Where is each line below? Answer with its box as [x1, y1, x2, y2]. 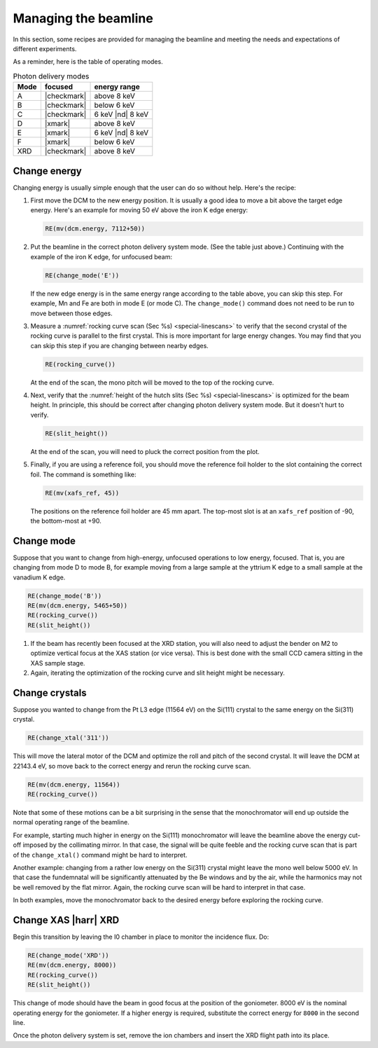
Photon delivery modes [13, 71, 90, 81]
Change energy [13, 165, 82, 177]
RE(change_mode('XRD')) [27, 951, 110, 959]
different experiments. [13, 44, 77, 53]
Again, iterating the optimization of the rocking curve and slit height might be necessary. [30, 668, 285, 677]
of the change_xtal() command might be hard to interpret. [13, 850, 188, 859]
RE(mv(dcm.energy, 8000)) [27, 961, 117, 970]
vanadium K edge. [13, 573, 66, 581]
